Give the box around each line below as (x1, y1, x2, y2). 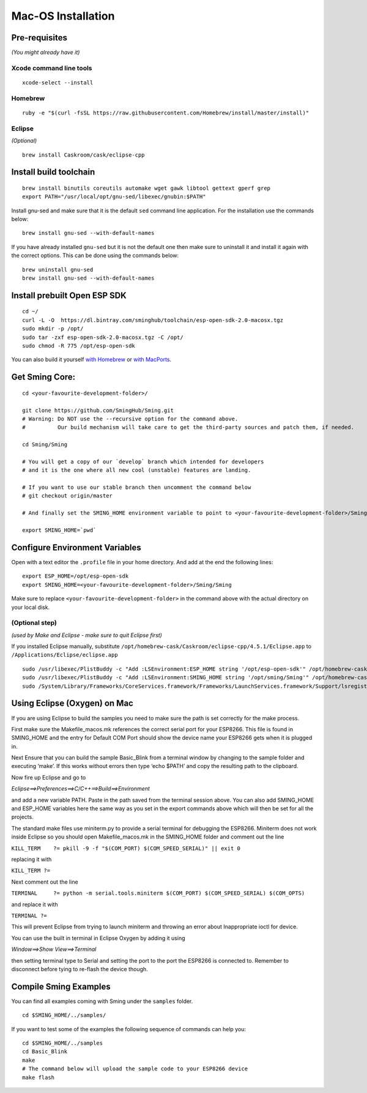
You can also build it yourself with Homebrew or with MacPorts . (11, 356, 172, 364)
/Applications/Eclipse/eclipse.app (11, 652, 119, 658)
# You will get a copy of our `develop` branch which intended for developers (22, 458, 264, 465)
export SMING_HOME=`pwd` (22, 527, 97, 534)
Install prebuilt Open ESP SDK (11, 290, 127, 300)
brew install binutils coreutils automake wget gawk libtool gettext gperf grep (22, 184, 271, 192)
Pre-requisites (11, 32, 67, 43)
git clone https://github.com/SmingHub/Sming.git (22, 407, 174, 414)
